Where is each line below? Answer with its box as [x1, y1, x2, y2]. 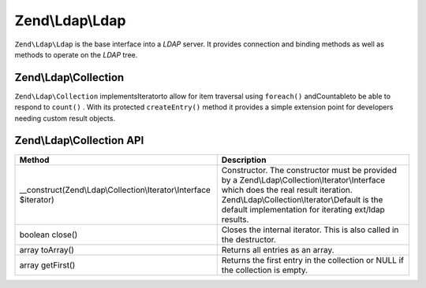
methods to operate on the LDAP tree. [14, 50, 138, 59]
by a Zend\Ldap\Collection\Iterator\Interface [221, 174, 386, 185]
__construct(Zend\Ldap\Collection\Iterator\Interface [19, 184, 211, 195]
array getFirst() [19, 260, 76, 271]
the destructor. [221, 234, 276, 245]
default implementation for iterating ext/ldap [221, 204, 386, 215]
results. [221, 213, 249, 224]
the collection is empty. [221, 264, 308, 275]
